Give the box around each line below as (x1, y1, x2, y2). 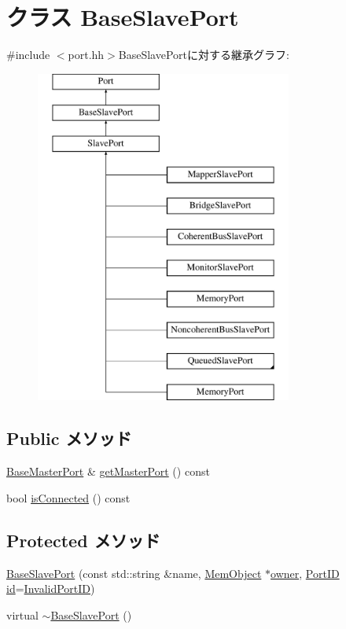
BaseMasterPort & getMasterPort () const (6, 463, 210, 480)
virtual (6, 606, 39, 623)
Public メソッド (6, 426, 132, 451)
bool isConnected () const (6, 489, 131, 506)
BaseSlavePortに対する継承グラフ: (118, 46, 289, 63)
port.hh (68, 46, 105, 63)
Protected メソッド (6, 528, 160, 552)
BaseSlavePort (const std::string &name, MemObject (6, 565, 262, 581)
